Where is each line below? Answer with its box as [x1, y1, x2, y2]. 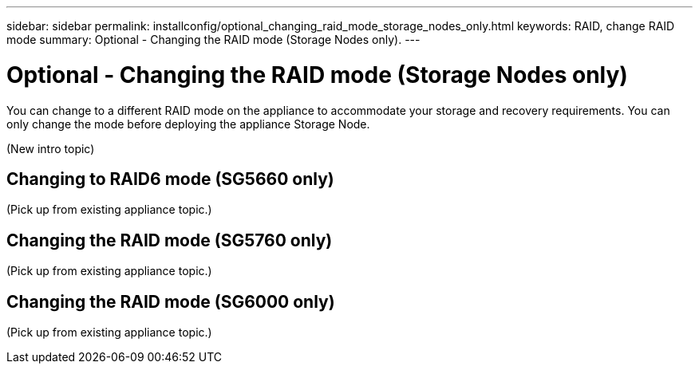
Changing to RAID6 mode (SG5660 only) [6, 168, 334, 189]
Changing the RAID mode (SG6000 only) [6, 291, 335, 312]
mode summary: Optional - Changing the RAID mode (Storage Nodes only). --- [6, 33, 421, 46]
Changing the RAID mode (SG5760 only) [6, 230, 333, 250]
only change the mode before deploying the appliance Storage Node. [6, 116, 370, 131]
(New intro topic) [6, 141, 95, 155]
